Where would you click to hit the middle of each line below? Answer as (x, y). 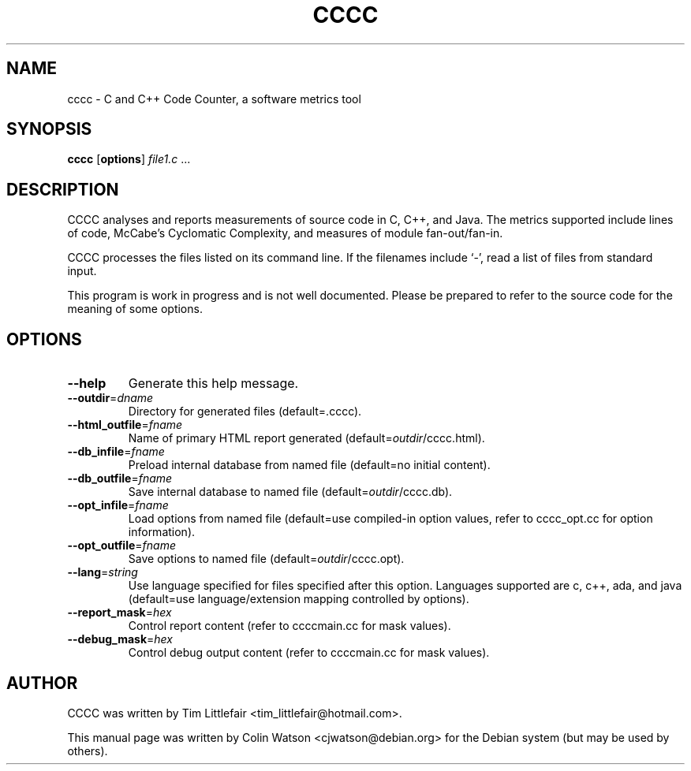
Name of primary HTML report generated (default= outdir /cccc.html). (306, 438)
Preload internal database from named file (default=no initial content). (309, 465)
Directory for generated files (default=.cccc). (245, 412)
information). (162, 532)
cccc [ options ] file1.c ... (129, 159)
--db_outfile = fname (120, 479)
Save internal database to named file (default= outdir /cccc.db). (290, 492)
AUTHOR (42, 683)
